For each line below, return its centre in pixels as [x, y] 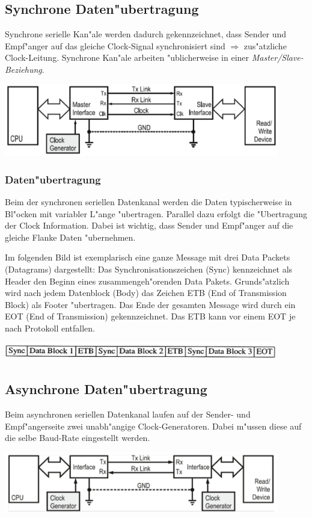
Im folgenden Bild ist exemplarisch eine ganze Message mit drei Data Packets [148, 257]
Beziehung [23, 69]
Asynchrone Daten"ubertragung [106, 389]
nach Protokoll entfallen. [50, 328]
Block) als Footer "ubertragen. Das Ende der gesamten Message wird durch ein [150, 304]
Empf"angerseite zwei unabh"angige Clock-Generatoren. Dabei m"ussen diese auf [153, 426]
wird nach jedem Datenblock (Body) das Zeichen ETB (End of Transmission [146, 293]
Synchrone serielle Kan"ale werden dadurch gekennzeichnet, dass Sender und [146, 34]
